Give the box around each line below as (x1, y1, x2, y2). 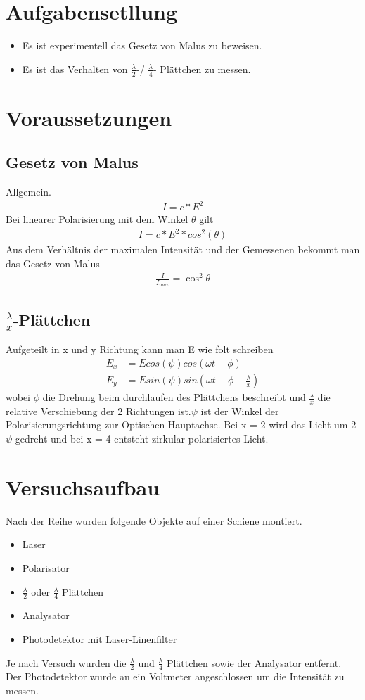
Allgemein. (6, 184, 51, 199)
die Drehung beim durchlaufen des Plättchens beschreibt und (42, 390, 306, 405)
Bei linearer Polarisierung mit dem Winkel (6, 212, 188, 227)
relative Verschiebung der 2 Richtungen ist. (6, 403, 191, 418)
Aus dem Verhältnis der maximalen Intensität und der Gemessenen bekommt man (6, 242, 360, 257)
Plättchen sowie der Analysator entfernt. (166, 655, 342, 670)
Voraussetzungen (6, 103, 172, 132)
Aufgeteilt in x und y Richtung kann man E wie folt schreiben (6, 342, 274, 357)
